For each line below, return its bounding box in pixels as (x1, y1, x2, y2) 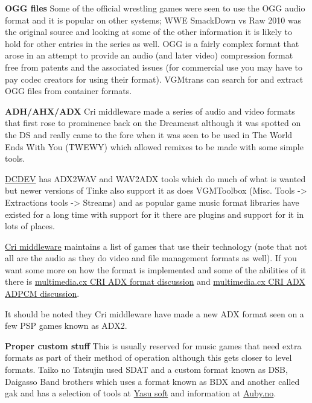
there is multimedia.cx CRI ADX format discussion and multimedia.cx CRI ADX (5, 275, 305, 288)
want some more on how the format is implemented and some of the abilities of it (5, 263, 307, 276)
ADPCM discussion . (5, 287, 80, 300)
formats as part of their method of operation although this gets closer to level (5, 351, 292, 364)
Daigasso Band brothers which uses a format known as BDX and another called (5, 375, 300, 387)
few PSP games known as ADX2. (5, 319, 127, 332)
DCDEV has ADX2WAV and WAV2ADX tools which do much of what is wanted (5, 172, 306, 185)
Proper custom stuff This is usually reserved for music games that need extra (5, 339, 302, 352)
